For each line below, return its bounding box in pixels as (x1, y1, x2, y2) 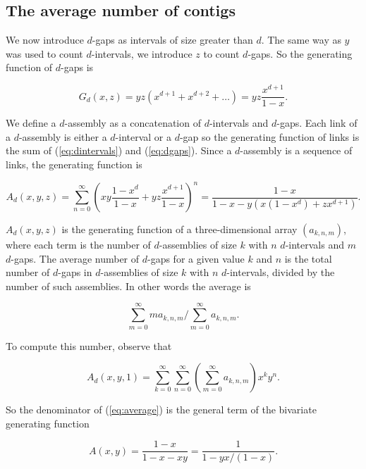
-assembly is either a (18, 129, 107, 144)
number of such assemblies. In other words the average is (6, 278, 251, 293)
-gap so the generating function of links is (179, 129, 360, 144)
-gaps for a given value (147, 251, 245, 265)
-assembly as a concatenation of (64, 115, 201, 130)
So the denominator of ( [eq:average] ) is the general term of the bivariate (6, 402, 317, 417)
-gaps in (58, 265, 92, 280)
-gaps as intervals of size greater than (92, 32, 253, 47)
